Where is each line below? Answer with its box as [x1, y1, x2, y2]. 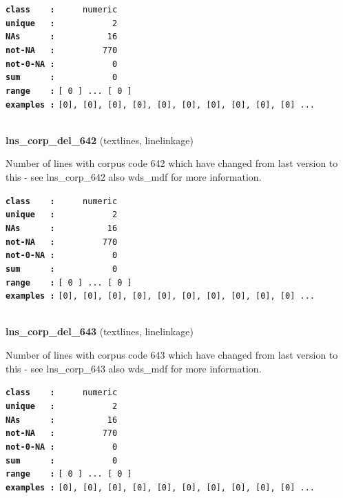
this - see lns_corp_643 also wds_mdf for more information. [6, 361, 262, 375]
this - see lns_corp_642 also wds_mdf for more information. [6, 170, 262, 184]
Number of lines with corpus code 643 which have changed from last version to [6, 348, 338, 362]
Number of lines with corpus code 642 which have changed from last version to [6, 156, 338, 170]
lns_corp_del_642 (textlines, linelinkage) [6, 132, 194, 147]
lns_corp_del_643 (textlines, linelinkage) [6, 324, 194, 339]
